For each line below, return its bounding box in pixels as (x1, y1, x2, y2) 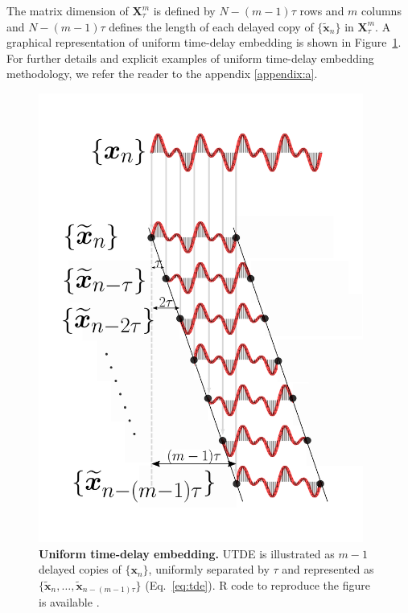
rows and (299, 2, 344, 19)
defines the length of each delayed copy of (109, 18, 314, 35)
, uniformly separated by (148, 561, 270, 578)
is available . (39, 594, 100, 611)
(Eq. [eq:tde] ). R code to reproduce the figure (145, 576, 371, 593)
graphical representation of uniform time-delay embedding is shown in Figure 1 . (6, 34, 402, 51)
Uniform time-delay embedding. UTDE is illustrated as (39, 545, 335, 562)
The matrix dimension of (6, 2, 129, 19)
